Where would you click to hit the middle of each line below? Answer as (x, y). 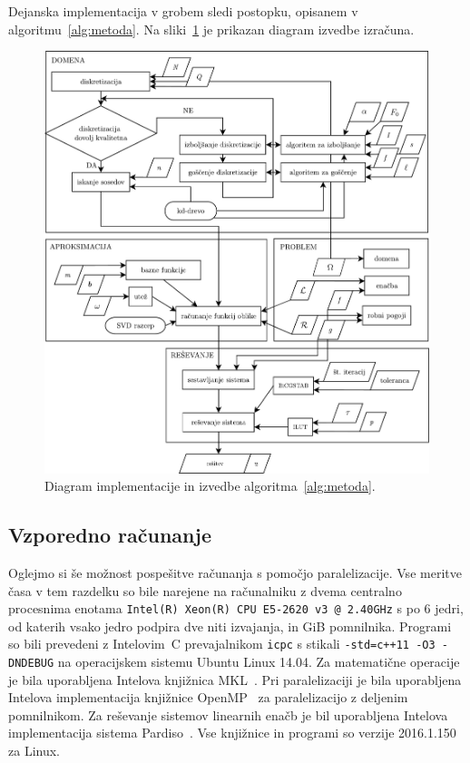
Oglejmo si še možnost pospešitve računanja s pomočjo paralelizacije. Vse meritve (235, 572)
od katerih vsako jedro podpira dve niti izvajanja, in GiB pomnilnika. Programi (230, 626)
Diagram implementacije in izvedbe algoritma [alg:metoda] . (210, 486)
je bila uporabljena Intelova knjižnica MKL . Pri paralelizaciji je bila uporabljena (235, 679)
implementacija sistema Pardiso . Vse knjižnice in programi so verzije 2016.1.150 (232, 733)
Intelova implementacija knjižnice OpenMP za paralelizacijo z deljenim (208, 697)
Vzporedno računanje (110, 535)
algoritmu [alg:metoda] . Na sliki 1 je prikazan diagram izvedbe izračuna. (211, 29)
